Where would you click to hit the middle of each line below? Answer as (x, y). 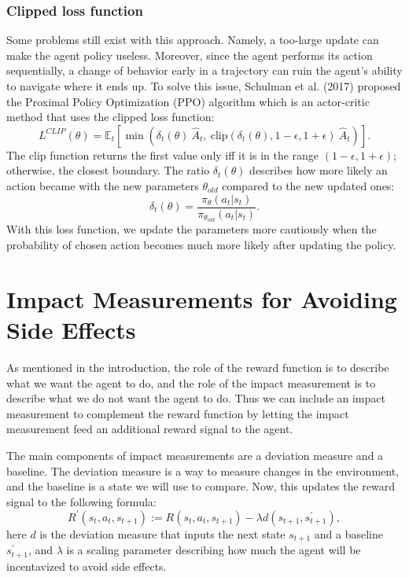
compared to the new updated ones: (308, 185)
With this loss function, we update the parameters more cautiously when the (192, 229)
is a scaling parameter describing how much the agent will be (214, 550)
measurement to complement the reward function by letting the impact (178, 413)
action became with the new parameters (103, 185)
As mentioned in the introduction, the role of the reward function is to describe (198, 367)
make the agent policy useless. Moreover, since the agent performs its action (190, 55)
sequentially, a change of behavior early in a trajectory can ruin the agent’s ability (204, 70)
